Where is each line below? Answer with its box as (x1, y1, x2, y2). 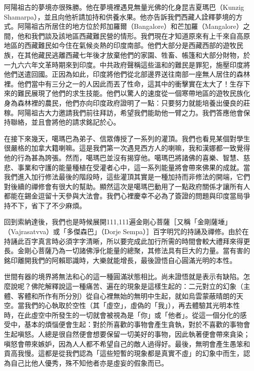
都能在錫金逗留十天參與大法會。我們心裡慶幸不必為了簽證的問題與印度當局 (4, 191, 243, 201)
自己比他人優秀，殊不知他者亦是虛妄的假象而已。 (10, 357, 168, 368)
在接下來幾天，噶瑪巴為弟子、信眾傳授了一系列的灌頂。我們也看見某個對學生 (4, 133, 250, 143)
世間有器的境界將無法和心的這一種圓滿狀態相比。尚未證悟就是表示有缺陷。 (4, 271, 243, 282)
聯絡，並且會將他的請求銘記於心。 (10, 117, 120, 127)
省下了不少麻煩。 (31, 200, 86, 210)
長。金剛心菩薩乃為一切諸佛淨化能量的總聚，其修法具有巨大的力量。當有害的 (4, 245, 250, 256)
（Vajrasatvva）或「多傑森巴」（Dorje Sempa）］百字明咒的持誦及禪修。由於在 (4, 226, 249, 237)
